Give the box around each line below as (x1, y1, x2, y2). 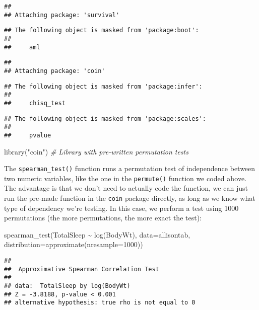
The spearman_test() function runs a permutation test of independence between (4, 163, 255, 174)
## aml (4, 43, 40, 51)
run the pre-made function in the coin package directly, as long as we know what (4, 193, 255, 203)
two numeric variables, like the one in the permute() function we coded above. (4, 173, 247, 183)
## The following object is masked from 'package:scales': (4, 115, 206, 122)
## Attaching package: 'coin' (4, 67, 105, 74)
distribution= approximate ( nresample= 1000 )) (4, 239, 143, 250)
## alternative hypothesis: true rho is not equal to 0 (4, 299, 196, 306)
